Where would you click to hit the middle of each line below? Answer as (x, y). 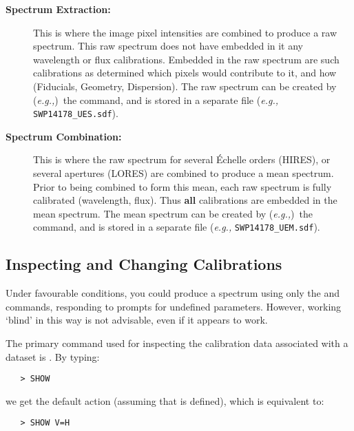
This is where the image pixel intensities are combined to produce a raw (185, 32)
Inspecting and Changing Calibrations (144, 264)
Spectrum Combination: (64, 136)
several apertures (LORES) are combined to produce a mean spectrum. (184, 173)
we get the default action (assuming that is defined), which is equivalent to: (165, 400)
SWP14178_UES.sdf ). (76, 113)
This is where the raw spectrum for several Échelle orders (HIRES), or (182, 159)
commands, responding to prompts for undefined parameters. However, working (174, 306)
